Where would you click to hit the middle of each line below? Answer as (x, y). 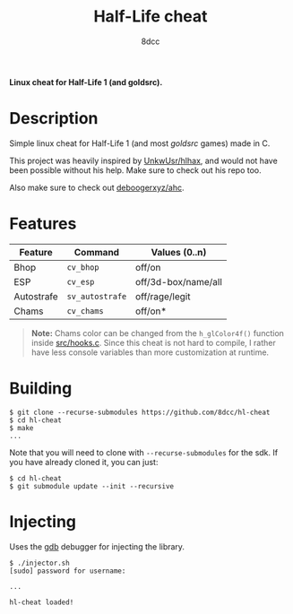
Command (96, 252)
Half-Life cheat (151, 17)
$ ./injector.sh (39, 563)
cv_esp (81, 281)
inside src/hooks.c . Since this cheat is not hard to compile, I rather (153, 342)
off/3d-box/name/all (179, 281)
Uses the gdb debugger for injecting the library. (97, 546)
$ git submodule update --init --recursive (92, 486)
